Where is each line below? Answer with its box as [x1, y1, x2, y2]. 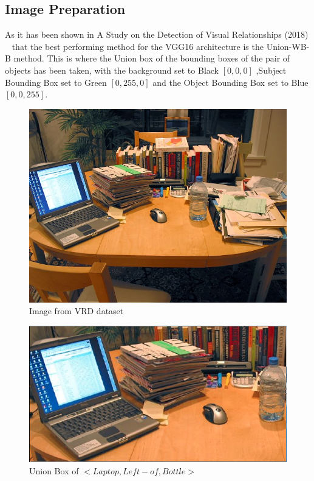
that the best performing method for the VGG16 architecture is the [12, 40, 264, 52]
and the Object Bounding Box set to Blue [152, 75, 309, 88]
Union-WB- [266, 40, 310, 52]
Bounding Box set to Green [5, 75, 107, 88]
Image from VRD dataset [29, 304, 124, 317]
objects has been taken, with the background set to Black [5, 63, 219, 76]
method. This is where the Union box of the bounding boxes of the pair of [13, 52, 290, 65]
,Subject [256, 63, 287, 76]
